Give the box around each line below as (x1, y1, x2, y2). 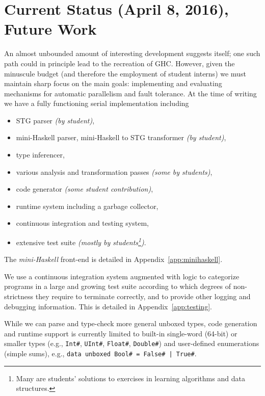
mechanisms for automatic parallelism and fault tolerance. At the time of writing (4, 88, 257, 98)
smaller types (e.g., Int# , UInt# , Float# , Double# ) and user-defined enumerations (4, 338, 259, 349)
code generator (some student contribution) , (16, 183, 153, 194)
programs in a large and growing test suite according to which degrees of (4, 281, 231, 292)
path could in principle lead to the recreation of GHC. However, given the (4, 58, 235, 68)
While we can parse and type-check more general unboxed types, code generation (4, 318, 257, 329)
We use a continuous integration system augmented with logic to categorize (4, 271, 240, 281)
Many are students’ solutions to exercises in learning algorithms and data (16, 373, 245, 383)
